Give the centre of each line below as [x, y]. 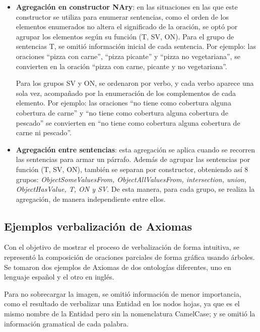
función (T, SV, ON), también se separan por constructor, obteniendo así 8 [132, 169]
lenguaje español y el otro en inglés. [59, 277]
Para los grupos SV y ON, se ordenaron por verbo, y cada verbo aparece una [135, 83]
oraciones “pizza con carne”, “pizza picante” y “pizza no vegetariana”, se [128, 56]
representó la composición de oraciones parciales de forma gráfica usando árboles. [129, 257]
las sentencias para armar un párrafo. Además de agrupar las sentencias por [133, 159]
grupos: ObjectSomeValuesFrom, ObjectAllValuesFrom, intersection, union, [131, 179]
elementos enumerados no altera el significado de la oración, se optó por [127, 26]
